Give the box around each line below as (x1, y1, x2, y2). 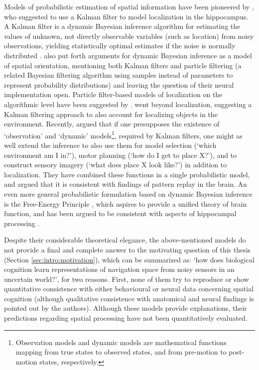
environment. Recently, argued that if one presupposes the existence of (4, 119, 220, 129)
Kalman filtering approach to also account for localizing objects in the (4, 109, 218, 119)
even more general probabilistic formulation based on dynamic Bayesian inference (4, 188, 253, 199)
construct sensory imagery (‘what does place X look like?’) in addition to (4, 159, 227, 170)
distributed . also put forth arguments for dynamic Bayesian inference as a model (4, 50, 252, 60)
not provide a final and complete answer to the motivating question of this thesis (4, 244, 251, 254)
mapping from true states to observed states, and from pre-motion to (15, 347, 227, 357)
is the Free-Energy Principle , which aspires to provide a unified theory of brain (4, 198, 247, 209)
